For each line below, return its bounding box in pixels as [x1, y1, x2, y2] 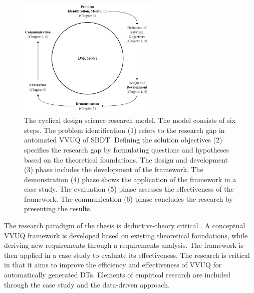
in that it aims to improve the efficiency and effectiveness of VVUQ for [4, 259, 222, 270]
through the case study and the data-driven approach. [4, 279, 170, 289]
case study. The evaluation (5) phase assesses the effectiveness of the [24, 184, 234, 194]
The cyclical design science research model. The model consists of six [24, 115, 236, 125]
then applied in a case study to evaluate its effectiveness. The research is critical [4, 249, 250, 260]
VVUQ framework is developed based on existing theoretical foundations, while [4, 230, 248, 240]
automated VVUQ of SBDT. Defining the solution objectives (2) [24, 134, 222, 145]
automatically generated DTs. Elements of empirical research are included [4, 269, 230, 280]
